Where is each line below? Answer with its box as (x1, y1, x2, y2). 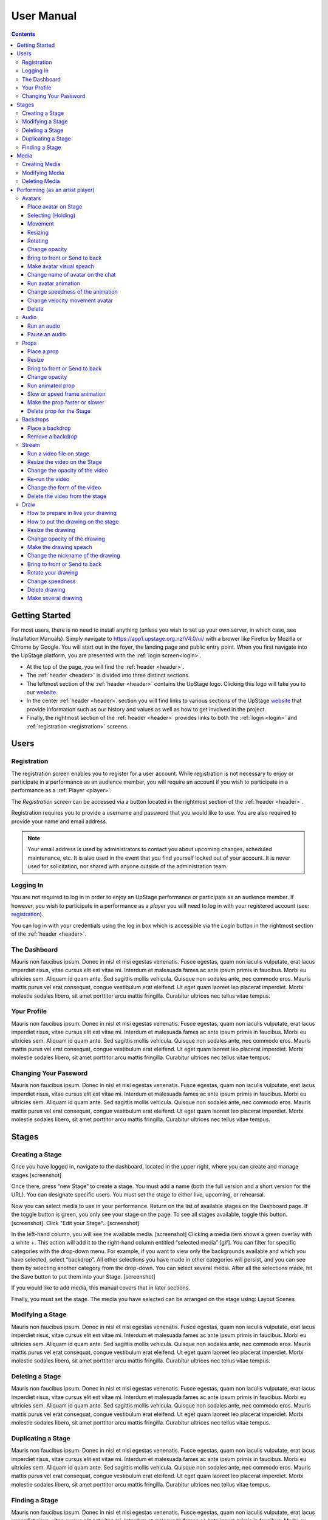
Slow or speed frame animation (27, 390, 106, 398)
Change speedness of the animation (27, 288, 118, 295)
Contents (11, 30, 36, 38)
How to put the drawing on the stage (27, 517, 119, 525)
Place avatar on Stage (27, 203, 83, 210)
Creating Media (22, 161, 61, 168)
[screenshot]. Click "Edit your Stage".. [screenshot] (11, 1219, 140, 1226)
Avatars (22, 195, 41, 202)
